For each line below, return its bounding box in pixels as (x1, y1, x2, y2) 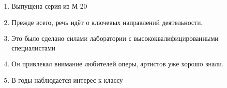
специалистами (11, 42, 56, 52)
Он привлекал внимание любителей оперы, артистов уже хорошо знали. (11, 59, 224, 69)
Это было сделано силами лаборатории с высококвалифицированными (11, 33, 219, 43)
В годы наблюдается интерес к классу (11, 75, 123, 85)
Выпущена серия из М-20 (11, 1, 87, 11)
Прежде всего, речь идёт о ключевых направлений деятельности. (11, 17, 203, 27)
